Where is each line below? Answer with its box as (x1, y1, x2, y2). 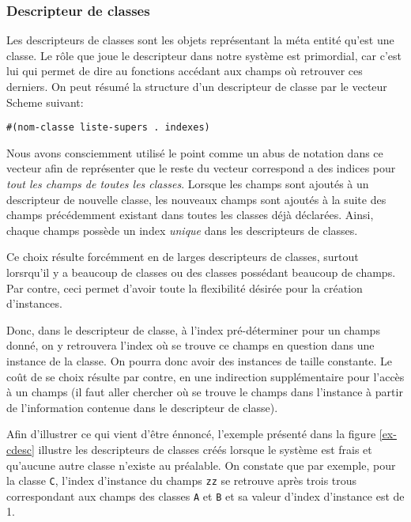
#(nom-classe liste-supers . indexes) (6, 122, 210, 134)
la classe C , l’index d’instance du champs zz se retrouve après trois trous (6, 472, 357, 489)
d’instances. (6, 295, 62, 312)
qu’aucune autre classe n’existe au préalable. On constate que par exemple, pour (6, 456, 396, 473)
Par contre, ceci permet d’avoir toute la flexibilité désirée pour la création (6, 279, 363, 296)
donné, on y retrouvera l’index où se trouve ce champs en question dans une (6, 337, 375, 354)
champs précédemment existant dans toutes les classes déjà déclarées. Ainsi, (6, 206, 374, 223)
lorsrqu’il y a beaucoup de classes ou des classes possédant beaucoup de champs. (6, 264, 396, 280)
